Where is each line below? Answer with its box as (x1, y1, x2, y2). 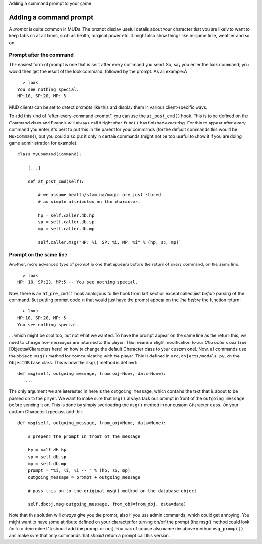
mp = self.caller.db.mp (38, 226, 95, 232)
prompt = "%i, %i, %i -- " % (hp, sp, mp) (27, 467, 131, 473)
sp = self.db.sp (27, 454, 66, 460)
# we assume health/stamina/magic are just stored (38, 192, 161, 198)
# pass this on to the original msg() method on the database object (27, 488, 197, 494)
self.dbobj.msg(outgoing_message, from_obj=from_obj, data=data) (27, 501, 187, 507)
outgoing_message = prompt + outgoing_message (27, 474, 141, 480)
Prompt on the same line (9, 251, 67, 258)
